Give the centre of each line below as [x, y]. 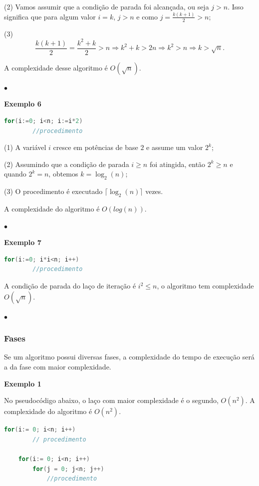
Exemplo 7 [23, 242]
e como [147, 16]
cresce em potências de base [96, 147]
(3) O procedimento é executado [53, 191]
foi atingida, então [177, 164]
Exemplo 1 [23, 383]
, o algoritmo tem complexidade [205, 286]
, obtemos [63, 174]
